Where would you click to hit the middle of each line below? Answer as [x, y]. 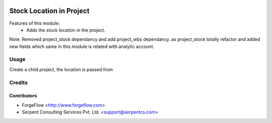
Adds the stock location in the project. [66, 30]
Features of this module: [35, 23]
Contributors [23, 96]
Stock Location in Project [49, 11]
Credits [18, 82]
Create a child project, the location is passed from [61, 69]
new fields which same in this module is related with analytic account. [82, 46]
